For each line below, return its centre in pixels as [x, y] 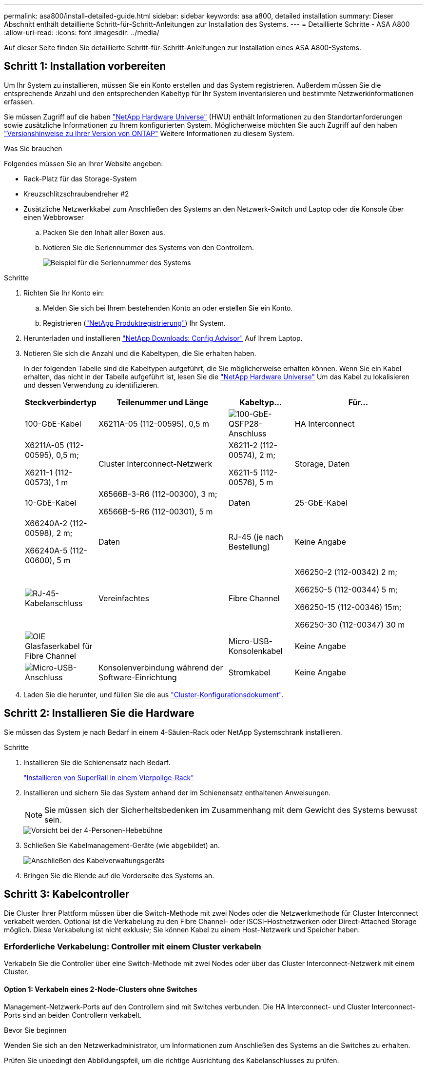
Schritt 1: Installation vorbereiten [85, 66]
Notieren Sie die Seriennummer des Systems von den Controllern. [149, 247]
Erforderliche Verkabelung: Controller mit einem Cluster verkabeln [133, 946]
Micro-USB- [250, 641]
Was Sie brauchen [33, 148]
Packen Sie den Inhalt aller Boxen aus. [104, 232]
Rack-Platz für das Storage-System [80, 178]
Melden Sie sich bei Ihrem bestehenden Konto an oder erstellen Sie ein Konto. [168, 308]
